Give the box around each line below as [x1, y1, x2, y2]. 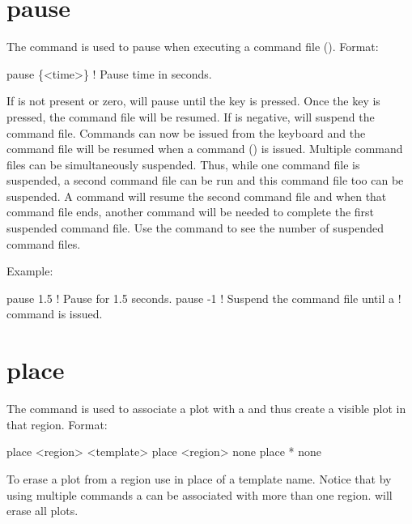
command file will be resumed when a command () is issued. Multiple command [6, 140, 403, 157]
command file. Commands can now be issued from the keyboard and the [6, 124, 366, 141]
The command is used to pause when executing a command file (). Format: [6, 38, 379, 55]
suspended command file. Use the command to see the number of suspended [6, 219, 384, 236]
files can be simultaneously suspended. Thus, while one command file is [6, 155, 360, 173]
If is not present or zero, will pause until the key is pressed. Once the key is [6, 92, 380, 109]
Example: [6, 262, 53, 279]
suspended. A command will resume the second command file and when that [6, 187, 387, 204]
